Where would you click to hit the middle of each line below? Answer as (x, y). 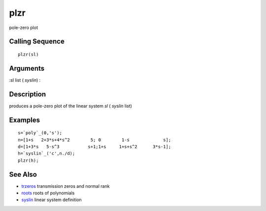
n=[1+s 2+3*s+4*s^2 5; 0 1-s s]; (95, 140)
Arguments (27, 68)
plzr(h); (28, 160)
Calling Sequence (37, 42)
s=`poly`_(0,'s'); (40, 133)
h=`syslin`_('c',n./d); (47, 153)
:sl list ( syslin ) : (25, 80)
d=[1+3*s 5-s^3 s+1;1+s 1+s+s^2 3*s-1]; (95, 147)
